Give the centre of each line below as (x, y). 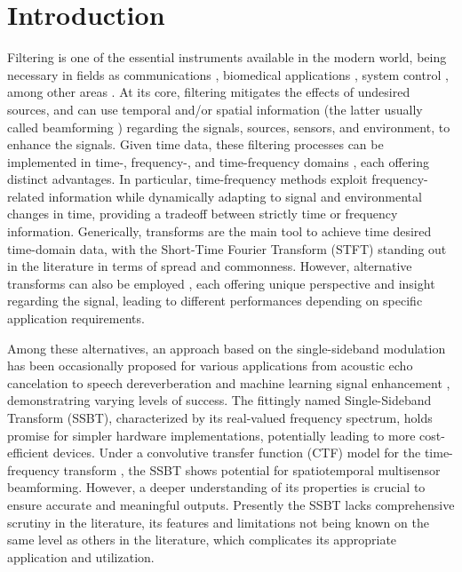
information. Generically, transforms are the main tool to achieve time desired (219, 231)
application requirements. (76, 318)
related (26, 196)
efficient (28, 453)
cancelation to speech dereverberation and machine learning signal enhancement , (229, 382)
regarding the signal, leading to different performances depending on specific (215, 301)
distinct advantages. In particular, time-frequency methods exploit (187, 179)
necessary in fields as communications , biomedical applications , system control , (228, 74)
